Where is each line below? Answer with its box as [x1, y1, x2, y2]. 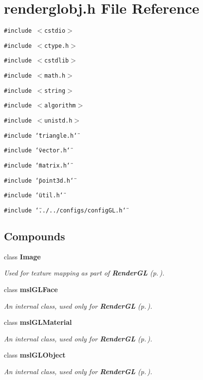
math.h [44, 72, 66, 80]
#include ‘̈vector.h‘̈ [4, 147, 71, 154]
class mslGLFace [4, 284, 58, 295]
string [44, 87, 66, 94]
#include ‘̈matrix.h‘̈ [4, 162, 71, 169]
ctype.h [44, 42, 69, 49]
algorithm [44, 102, 76, 109]
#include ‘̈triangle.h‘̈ [4, 132, 77, 139]
